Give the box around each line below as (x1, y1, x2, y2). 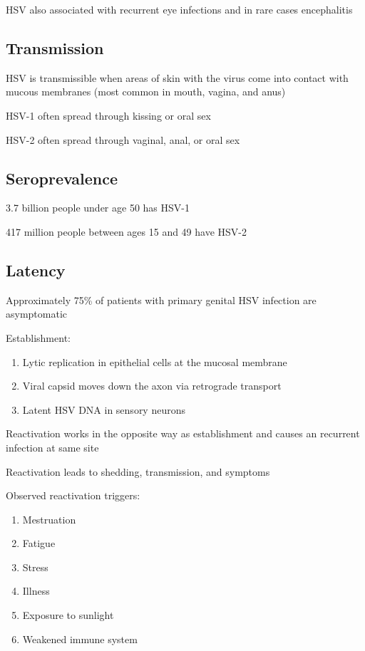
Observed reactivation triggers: (6, 488, 140, 503)
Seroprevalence (6, 167, 118, 189)
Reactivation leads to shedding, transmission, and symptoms (6, 464, 270, 479)
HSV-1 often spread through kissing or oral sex (6, 108, 211, 123)
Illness (22, 583, 50, 598)
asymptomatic (6, 306, 68, 321)
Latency (6, 259, 66, 281)
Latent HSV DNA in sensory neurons (22, 402, 185, 417)
